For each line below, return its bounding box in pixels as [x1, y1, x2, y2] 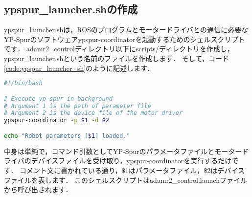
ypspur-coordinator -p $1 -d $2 [4, 117, 109, 124]
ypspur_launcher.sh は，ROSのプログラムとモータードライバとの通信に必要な [4, 24, 248, 35]
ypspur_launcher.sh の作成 [4, 1, 138, 17]
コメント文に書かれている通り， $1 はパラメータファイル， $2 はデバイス [20, 165, 245, 175]
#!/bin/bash [4, 80, 43, 87]
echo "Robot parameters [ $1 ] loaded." [4, 132, 130, 139]
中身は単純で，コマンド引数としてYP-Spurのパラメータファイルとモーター [4, 146, 242, 156]
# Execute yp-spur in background [4, 95, 113, 102]
